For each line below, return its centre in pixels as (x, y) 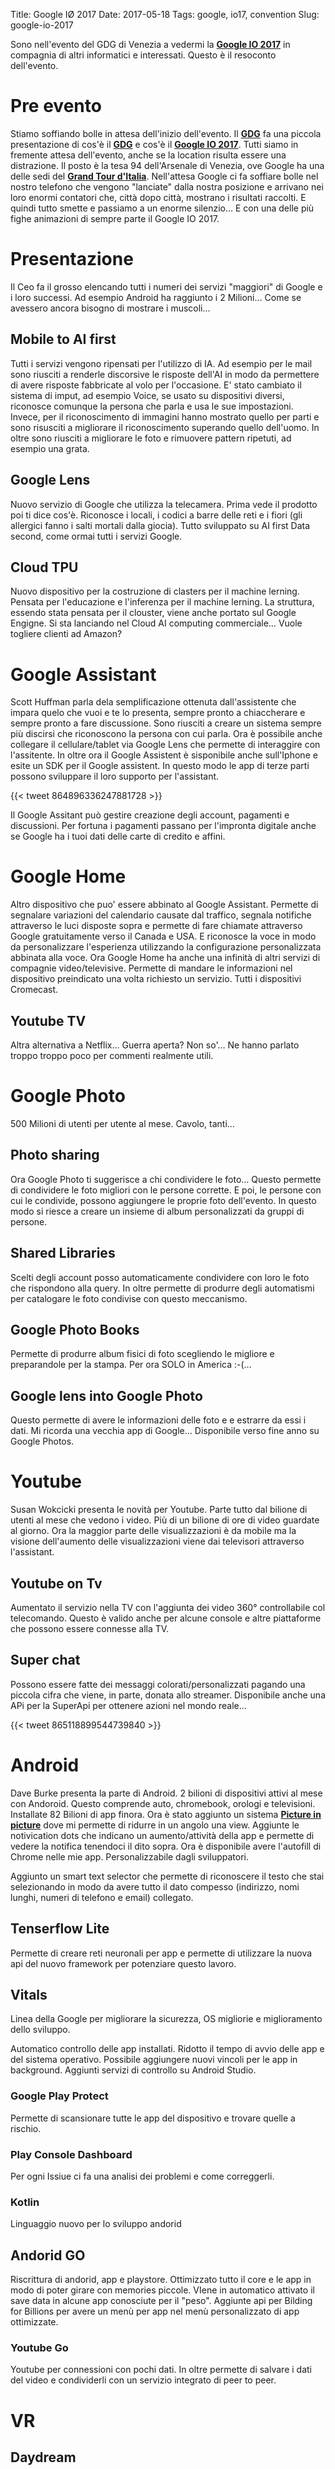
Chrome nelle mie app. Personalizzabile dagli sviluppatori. (129, 1856)
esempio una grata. (50, 448)
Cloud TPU (44, 567)
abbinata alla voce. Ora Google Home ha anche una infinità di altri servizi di (165, 958)
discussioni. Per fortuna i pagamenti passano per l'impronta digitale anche (163, 826)
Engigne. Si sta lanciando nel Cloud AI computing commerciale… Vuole (156, 623)
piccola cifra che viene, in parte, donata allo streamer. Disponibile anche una (168, 1695)
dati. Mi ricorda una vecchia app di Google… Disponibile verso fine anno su (165, 1431)
